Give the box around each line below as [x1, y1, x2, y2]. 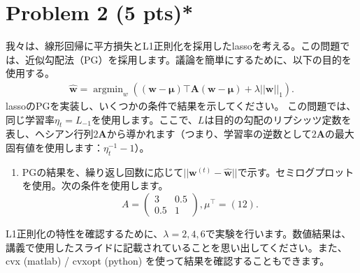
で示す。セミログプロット [237, 164, 354, 179]
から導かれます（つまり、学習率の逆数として [106, 126, 312, 141]
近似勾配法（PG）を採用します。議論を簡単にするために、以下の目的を [24, 52, 352, 66]
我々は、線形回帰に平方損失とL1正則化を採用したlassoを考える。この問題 [6, 38, 340, 53]
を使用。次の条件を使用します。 [22, 178, 168, 193]
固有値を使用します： [6, 140, 103, 154]
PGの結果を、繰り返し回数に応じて [22, 164, 184, 179]
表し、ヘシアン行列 [6, 126, 94, 141]
